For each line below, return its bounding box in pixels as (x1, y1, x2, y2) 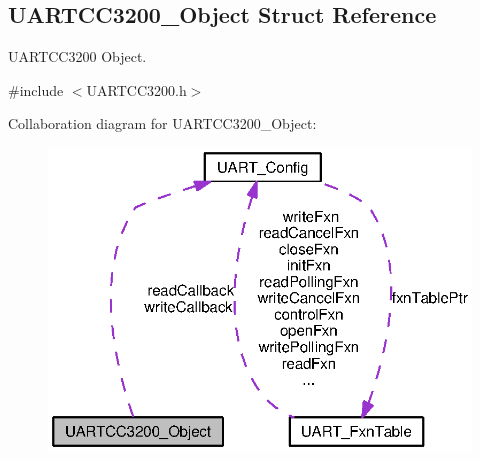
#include (8, 79, 64, 100)
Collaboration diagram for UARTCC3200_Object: (8, 113, 317, 134)
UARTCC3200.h (86, 79, 187, 100)
